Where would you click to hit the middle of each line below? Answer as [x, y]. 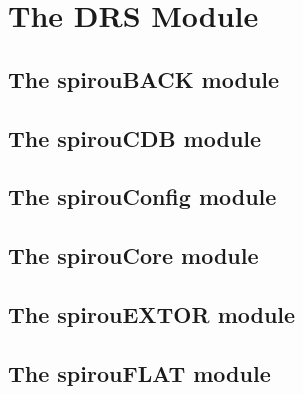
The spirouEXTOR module [152, 313]
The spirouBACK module [144, 78]
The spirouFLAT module [139, 372]
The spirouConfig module [142, 196]
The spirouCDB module [135, 137]
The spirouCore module [133, 255]
